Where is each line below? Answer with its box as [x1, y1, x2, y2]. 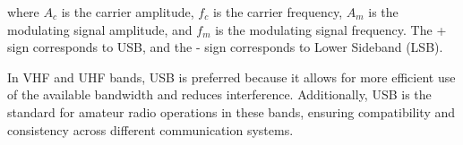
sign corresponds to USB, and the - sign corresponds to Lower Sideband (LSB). [7, 38, 443, 56]
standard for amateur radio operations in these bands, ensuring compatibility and [7, 102, 456, 121]
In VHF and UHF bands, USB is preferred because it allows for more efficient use [7, 67, 456, 86]
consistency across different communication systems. [7, 120, 294, 139]
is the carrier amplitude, [61, 3, 194, 21]
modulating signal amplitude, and [7, 20, 193, 38]
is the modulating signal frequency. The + [215, 20, 447, 38]
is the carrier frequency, [212, 3, 343, 21]
